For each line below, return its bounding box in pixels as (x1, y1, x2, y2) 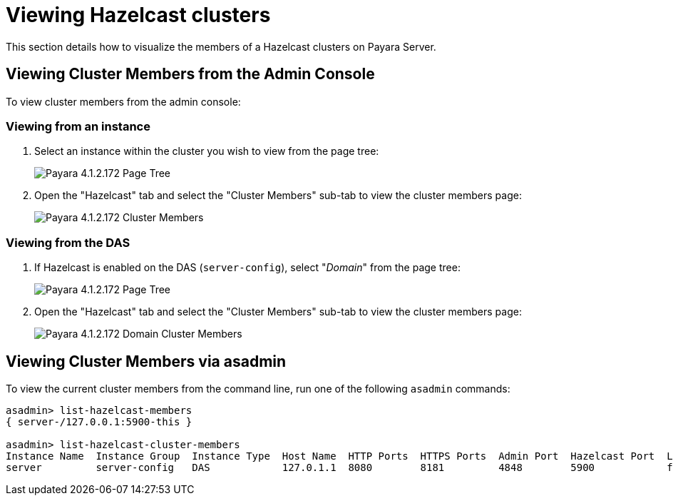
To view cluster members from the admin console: (6, 95, 241, 108)
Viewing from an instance (6, 118, 150, 133)
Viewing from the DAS (6, 235, 130, 250)
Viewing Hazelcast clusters (6, 3, 271, 27)
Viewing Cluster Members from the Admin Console (6, 65, 375, 83)
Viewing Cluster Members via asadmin (6, 352, 287, 370)
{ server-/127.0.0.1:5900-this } (6, 415, 192, 427)
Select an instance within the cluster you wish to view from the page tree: (34, 145, 379, 158)
